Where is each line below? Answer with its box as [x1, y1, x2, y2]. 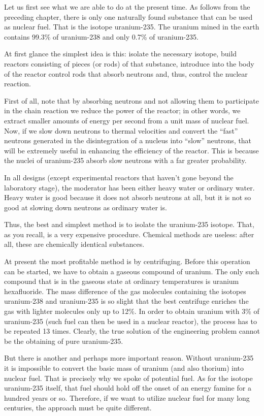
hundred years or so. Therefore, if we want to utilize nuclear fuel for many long [4, 392, 250, 403]
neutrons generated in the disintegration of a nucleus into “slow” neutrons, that [4, 135, 252, 146]
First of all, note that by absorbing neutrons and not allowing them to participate [4, 95, 259, 106]
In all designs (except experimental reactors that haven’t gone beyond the [4, 172, 234, 182]
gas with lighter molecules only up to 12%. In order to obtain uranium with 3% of [4, 306, 259, 316]
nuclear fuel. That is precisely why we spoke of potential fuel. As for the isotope [4, 372, 253, 383]
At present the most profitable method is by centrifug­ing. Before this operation [4, 256, 250, 267]
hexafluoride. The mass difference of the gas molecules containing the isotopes [4, 285, 246, 296]
